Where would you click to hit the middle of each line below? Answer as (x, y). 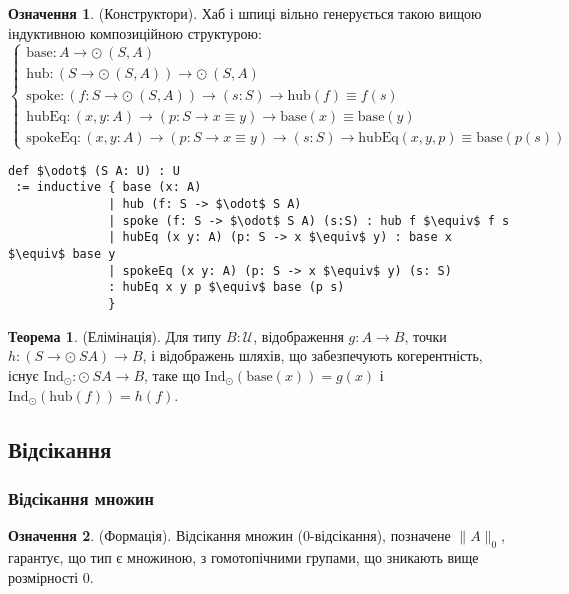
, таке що (172, 374)
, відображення (298, 335)
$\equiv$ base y (62, 254)
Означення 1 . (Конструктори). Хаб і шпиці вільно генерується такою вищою (245, 13)
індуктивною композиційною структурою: (135, 32)
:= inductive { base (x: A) (108, 187)
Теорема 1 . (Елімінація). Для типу (115, 335)
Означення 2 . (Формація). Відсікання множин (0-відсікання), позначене (229, 535)
